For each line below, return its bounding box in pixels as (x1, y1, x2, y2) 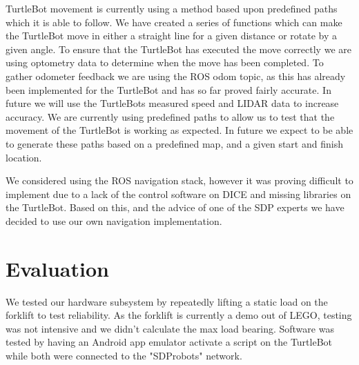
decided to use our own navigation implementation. (6, 213, 222, 228)
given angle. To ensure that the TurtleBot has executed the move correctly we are (6, 41, 351, 56)
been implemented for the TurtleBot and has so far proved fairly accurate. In (6, 82, 331, 97)
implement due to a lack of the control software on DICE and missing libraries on (6, 186, 351, 201)
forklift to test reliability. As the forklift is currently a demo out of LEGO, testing (6, 308, 352, 322)
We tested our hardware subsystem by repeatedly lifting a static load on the (6, 294, 328, 308)
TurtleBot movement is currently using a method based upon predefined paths (6, 1, 338, 15)
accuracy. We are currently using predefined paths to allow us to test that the (6, 109, 335, 124)
